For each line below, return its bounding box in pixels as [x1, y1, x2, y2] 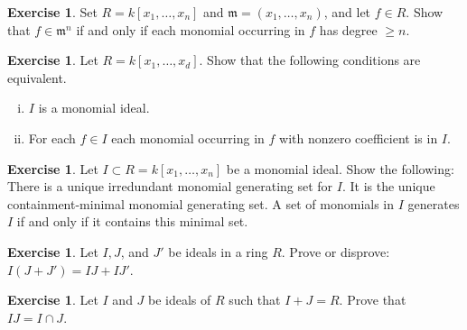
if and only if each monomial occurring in [76, 20, 305, 39]
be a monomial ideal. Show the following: [226, 159, 454, 178]
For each [28, 128, 76, 147]
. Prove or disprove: [281, 242, 390, 261]
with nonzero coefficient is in [279, 128, 438, 147]
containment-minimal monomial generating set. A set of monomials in [7, 194, 395, 213]
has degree [319, 20, 378, 39]
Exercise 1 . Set [7, 3, 98, 21]
